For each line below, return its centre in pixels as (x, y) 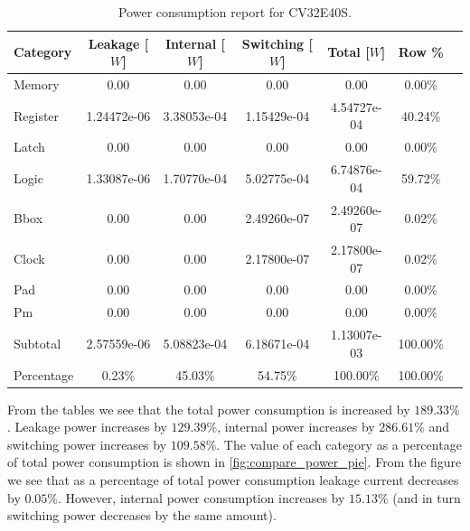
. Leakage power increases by (87, 427)
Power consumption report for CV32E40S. (235, 12)
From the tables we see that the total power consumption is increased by (209, 409)
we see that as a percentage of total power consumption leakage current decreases (233, 480)
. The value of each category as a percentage (339, 444)
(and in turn (427, 497)
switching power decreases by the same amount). (142, 515)
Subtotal (38, 343)
